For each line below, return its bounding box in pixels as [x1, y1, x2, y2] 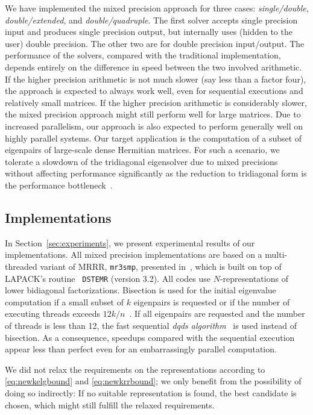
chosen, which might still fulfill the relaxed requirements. [5, 398, 215, 411]
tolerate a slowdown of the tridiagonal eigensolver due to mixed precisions [5, 155, 278, 167]
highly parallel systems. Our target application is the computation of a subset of [5, 131, 302, 144]
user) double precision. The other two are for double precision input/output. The [5, 37, 305, 49]
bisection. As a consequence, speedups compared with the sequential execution [5, 331, 295, 343]
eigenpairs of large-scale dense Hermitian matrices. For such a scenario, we [5, 143, 280, 156]
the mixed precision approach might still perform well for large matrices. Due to [5, 108, 301, 120]
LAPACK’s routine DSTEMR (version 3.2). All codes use [5, 272, 211, 284]
